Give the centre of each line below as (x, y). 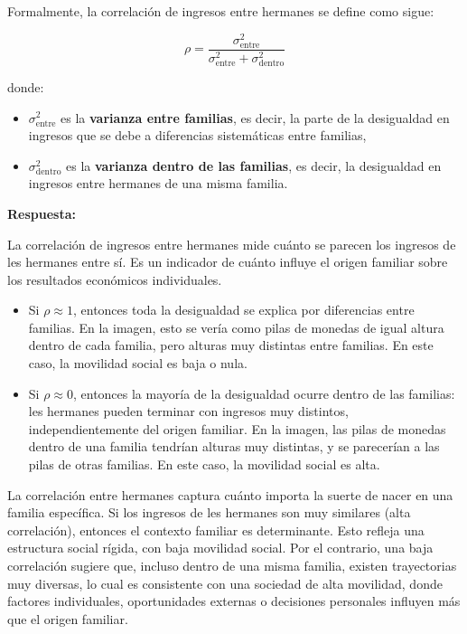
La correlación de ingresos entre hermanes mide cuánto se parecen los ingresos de (232, 244)
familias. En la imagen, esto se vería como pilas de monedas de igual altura (236, 327)
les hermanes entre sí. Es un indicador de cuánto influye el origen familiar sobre (228, 262)
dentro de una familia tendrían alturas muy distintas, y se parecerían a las (234, 446)
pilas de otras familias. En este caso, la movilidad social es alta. (204, 464)
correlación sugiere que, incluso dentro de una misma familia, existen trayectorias (232, 565)
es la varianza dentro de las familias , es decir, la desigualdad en (254, 165)
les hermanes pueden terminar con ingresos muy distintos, (188, 411)
